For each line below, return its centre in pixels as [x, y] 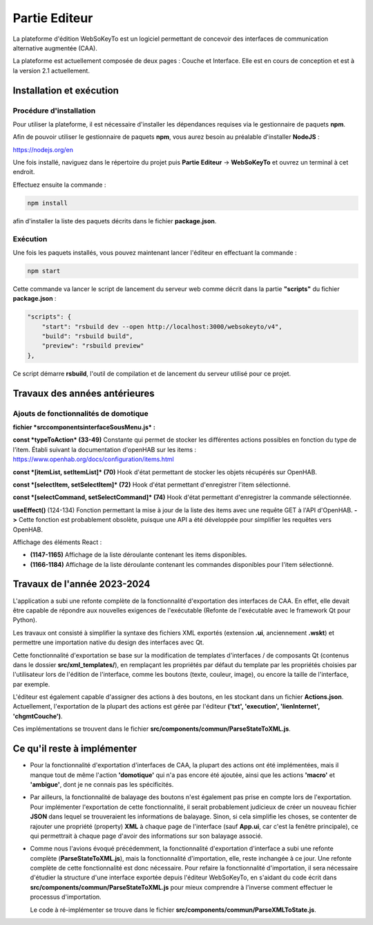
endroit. [24, 172]
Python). [25, 620]
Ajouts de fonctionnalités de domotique [80, 413]
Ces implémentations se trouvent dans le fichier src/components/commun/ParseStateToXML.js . [152, 729]
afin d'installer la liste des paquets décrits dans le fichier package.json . [115, 221]
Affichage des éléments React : [57, 542]
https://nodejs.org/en [43, 149]
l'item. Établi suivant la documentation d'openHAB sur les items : [105, 449]
